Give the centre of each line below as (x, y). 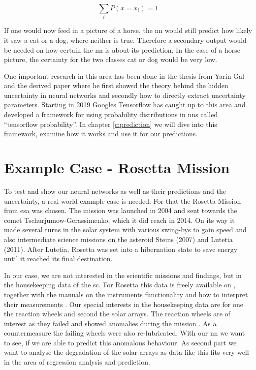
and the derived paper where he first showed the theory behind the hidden (116, 85)
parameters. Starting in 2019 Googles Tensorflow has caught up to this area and (125, 105)
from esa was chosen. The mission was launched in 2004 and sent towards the (121, 210)
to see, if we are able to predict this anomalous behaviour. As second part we (120, 342)
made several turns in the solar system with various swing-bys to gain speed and (125, 230)
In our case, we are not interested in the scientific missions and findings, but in (123, 275)
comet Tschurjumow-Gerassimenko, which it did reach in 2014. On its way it (119, 220)
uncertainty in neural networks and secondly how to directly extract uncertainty (125, 95)
